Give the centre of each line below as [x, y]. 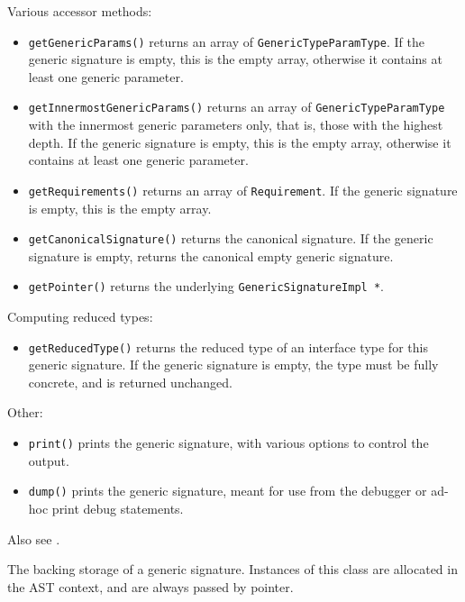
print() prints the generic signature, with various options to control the [228, 443]
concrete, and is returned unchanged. [130, 382]
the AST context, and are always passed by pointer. [150, 586]
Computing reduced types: [80, 317]
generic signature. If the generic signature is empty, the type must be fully [233, 365]
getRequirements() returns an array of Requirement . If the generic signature [243, 190]
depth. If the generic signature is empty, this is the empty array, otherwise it [240, 142]
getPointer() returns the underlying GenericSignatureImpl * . [206, 286]
